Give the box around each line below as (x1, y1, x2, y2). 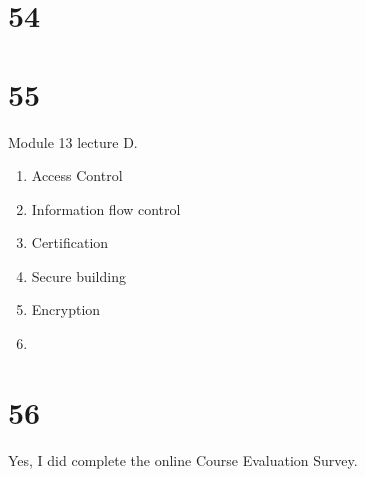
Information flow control (31, 198, 181, 219)
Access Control (31, 165, 123, 186)
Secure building (31, 265, 126, 286)
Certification (31, 232, 109, 253)
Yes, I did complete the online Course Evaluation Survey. (8, 449, 358, 470)
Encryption (31, 299, 101, 320)
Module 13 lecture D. (8, 131, 138, 152)
